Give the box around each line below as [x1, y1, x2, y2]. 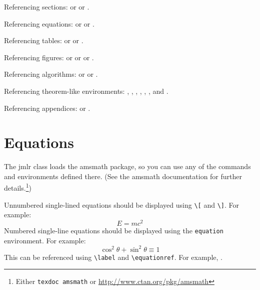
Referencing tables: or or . [4, 35, 83, 46]
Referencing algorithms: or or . [4, 69, 98, 79]
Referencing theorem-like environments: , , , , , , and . [4, 85, 168, 96]
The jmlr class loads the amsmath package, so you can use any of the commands [4, 161, 251, 172]
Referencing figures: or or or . [4, 52, 94, 62]
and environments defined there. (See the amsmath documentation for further [4, 171, 242, 181]
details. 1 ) [4, 181, 31, 193]
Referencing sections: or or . [4, 2, 89, 12]
